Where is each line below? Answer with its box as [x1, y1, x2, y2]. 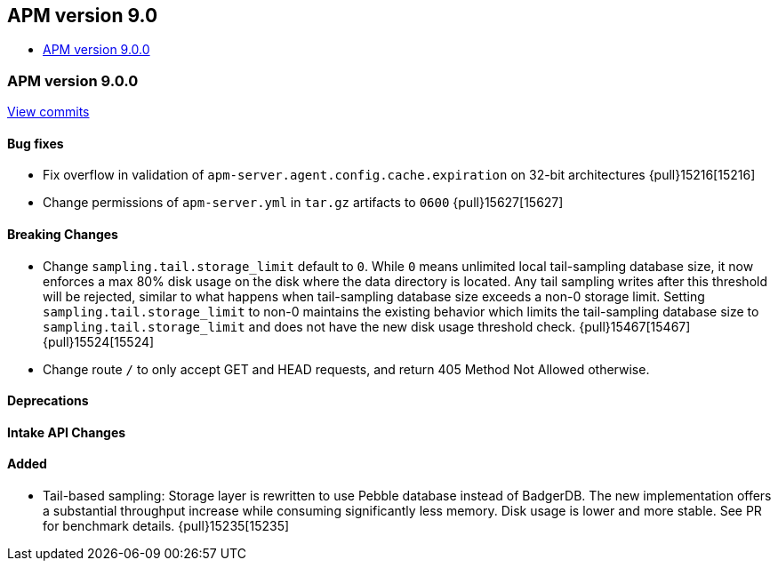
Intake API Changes [7, 424, 126, 440]
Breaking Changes [7, 227, 118, 242]
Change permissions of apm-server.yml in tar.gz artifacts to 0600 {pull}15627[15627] [43, 195, 564, 211]
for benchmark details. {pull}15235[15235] [43, 518, 290, 534]
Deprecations [7, 393, 89, 409]
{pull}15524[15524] [43, 333, 155, 349]
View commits [7, 104, 90, 120]
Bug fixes [7, 135, 64, 151]
